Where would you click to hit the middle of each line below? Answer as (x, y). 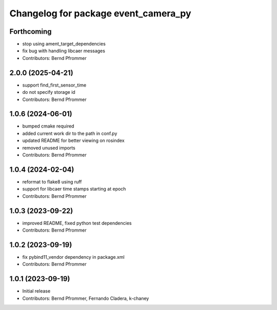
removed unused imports (49, 148)
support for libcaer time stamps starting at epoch (74, 189)
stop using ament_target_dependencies (64, 44)
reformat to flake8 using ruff (52, 181)
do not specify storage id (49, 92)
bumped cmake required (48, 126)
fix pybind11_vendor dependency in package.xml (74, 257)
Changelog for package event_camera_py (101, 13)
